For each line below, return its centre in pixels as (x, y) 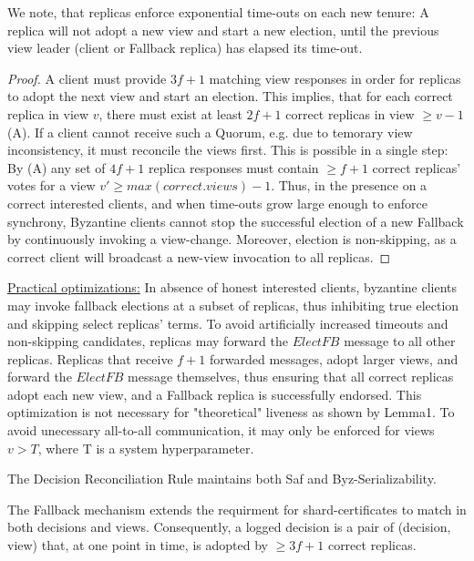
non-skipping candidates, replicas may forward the (148, 341)
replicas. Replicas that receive (90, 358)
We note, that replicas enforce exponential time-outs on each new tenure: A (218, 12)
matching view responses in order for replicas (335, 78)
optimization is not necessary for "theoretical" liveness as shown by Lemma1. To (231, 412)
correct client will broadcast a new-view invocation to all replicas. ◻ (199, 256)
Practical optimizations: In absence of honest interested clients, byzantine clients (232, 287)
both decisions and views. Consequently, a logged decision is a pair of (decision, (229, 527)
